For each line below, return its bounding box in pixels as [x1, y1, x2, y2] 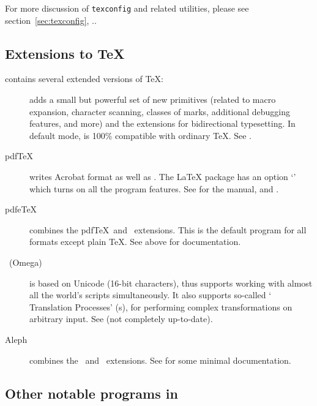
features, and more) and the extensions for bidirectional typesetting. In [29, 117, 296, 130]
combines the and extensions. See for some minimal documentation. [29, 353, 291, 366]
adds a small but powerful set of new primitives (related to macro [29, 93, 276, 106]
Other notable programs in [5, 383, 178, 402]
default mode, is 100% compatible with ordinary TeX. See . [29, 129, 252, 141]
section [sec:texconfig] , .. [5, 13, 97, 26]
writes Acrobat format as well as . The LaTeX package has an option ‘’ [29, 170, 296, 183]
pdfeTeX [5, 203, 37, 216]
